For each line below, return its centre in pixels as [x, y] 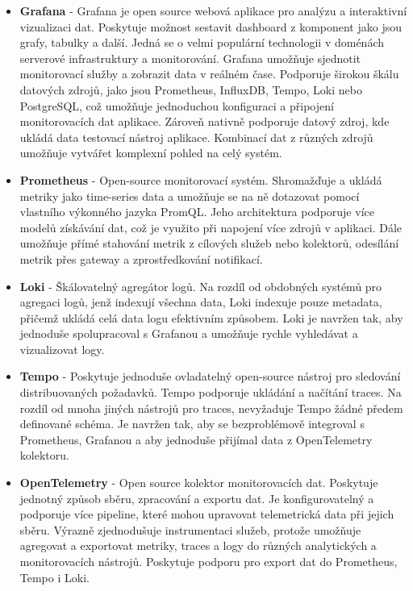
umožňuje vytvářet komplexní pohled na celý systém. [151, 153]
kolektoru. [44, 455]
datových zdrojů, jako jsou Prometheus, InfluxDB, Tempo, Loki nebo [191, 89]
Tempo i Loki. [54, 577]
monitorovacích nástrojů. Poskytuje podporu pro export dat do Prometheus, [209, 561]
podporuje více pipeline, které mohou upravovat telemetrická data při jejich [207, 514]
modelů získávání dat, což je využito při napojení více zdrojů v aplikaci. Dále [211, 227]
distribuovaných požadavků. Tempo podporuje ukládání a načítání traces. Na [211, 392]
